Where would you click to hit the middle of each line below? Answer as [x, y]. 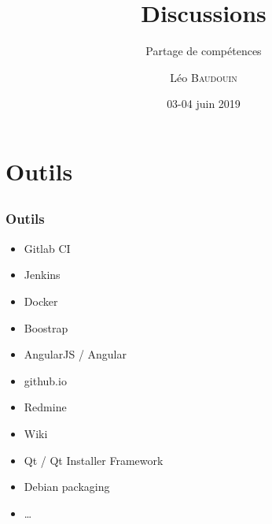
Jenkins [42, 275]
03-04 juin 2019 [204, 104]
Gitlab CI [47, 248]
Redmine [45, 407]
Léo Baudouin [204, 77]
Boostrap [46, 327]
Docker [41, 301]
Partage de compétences [204, 51]
